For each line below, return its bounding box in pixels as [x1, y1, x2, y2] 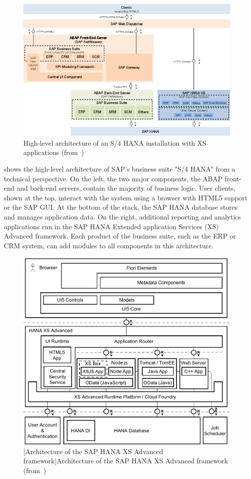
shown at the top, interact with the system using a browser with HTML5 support [4, 192, 248, 202]
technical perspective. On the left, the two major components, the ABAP [4, 173, 223, 183]
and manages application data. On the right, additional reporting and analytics [4, 212, 241, 222]
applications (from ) [23, 147, 84, 157]
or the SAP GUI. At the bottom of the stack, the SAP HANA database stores [4, 202, 238, 212]
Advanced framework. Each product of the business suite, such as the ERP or [4, 231, 236, 241]
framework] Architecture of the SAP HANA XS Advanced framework [23, 456, 228, 466]
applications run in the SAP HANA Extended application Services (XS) [4, 221, 219, 231]
